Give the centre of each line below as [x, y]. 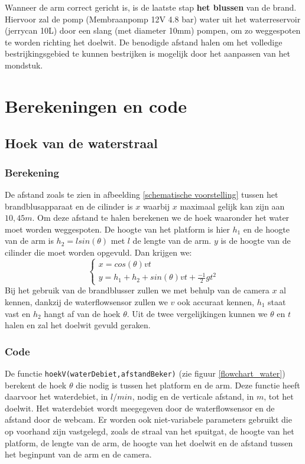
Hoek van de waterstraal [81, 143]
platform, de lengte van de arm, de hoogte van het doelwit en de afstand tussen [149, 442]
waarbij [156, 206]
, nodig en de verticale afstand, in [193, 396]
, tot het [279, 396]
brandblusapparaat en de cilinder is [69, 206]
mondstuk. [24, 65]
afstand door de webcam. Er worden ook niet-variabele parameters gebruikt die [148, 419]
